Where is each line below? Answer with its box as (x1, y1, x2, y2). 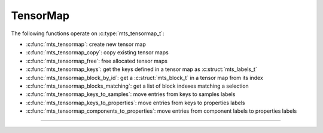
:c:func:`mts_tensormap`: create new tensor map (26, 41, 147, 48)
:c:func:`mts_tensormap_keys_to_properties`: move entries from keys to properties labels (26, 99, 245, 106)
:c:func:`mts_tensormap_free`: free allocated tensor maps (26, 57, 167, 64)
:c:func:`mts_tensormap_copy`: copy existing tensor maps (26, 49, 169, 56)
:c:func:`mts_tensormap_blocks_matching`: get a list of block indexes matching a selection (26, 82, 249, 89)
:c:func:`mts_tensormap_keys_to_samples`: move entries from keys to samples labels (26, 91, 236, 98)
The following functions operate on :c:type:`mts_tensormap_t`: (11, 30, 164, 37)
